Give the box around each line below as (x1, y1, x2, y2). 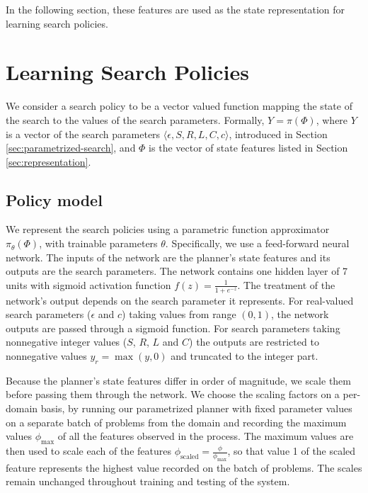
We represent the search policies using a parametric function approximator (6, 222, 330, 237)
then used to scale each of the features (6, 443, 171, 458)
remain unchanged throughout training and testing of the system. (6, 474, 290, 489)
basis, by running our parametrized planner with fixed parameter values (40, 401, 352, 416)
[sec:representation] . (6, 154, 91, 169)
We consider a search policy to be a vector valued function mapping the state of (6, 98, 352, 113)
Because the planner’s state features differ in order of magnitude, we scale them (6, 373, 351, 387)
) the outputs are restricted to (189, 334, 319, 349)
